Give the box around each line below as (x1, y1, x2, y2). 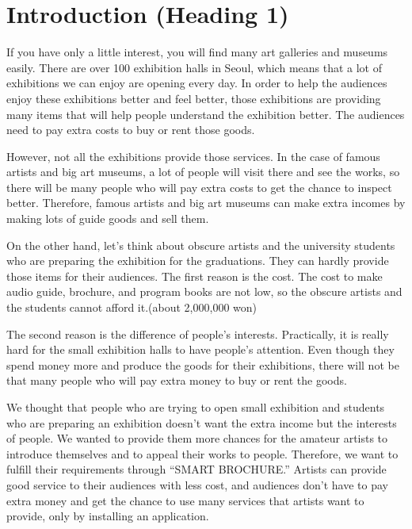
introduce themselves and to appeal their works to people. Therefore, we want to (6, 445, 399, 462)
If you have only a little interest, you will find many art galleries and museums (6, 44, 388, 60)
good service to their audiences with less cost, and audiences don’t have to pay (6, 476, 388, 493)
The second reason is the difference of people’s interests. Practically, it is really (6, 325, 389, 342)
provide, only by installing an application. (6, 508, 209, 524)
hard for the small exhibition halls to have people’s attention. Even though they (6, 341, 395, 358)
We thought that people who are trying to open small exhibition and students (6, 399, 385, 415)
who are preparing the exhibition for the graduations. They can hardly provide (6, 252, 389, 269)
